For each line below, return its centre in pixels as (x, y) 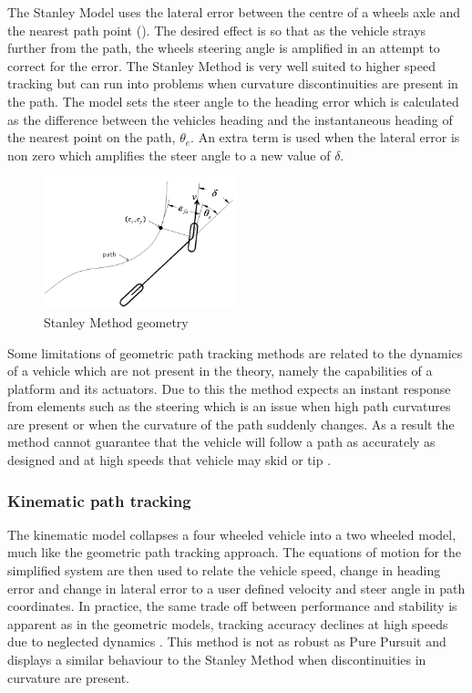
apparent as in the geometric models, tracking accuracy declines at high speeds (228, 623)
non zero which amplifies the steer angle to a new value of (169, 155)
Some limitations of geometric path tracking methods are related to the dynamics (235, 352)
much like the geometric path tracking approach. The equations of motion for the (235, 552)
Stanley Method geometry (116, 321)
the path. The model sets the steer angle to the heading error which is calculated (233, 101)
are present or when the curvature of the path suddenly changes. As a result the (231, 424)
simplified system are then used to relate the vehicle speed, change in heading (224, 570)
